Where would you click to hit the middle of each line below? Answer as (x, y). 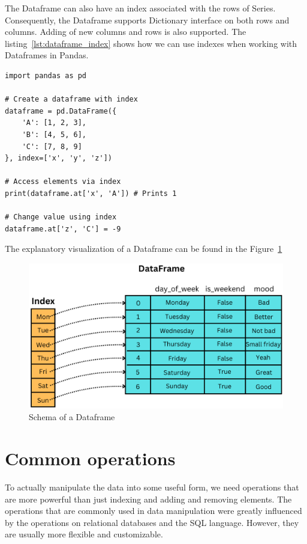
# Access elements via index (63, 182)
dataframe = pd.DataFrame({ (61, 111)
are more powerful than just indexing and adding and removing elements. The (148, 499)
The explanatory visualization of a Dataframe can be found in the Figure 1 (144, 249)
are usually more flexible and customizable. (84, 534)
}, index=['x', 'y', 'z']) (58, 158)
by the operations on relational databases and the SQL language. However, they (152, 522)
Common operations (90, 458)
